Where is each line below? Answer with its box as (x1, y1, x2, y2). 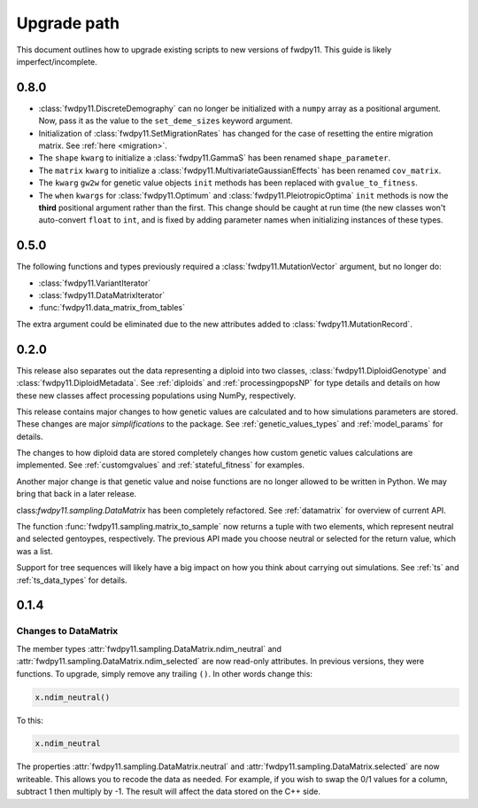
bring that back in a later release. (16, 489, 137, 499)
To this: (16, 715, 43, 726)
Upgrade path (16, 13, 120, 33)
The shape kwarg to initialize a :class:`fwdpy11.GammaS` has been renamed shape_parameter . (38, 153, 391, 163)
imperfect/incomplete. (16, 56, 97, 67)
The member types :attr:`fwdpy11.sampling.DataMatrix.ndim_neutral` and (16, 643, 282, 654)
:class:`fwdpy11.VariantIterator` (38, 278, 151, 288)
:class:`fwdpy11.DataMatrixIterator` (38, 290, 166, 301)
